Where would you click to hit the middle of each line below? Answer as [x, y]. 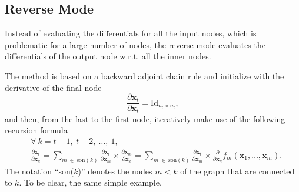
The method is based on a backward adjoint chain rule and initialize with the [144, 75]
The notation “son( [39, 171]
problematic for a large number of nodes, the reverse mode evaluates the [135, 44]
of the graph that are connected [237, 171]
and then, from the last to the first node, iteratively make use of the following [145, 118]
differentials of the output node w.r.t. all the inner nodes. [108, 56]
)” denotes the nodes [115, 171]
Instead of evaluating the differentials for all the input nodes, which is [131, 33]
